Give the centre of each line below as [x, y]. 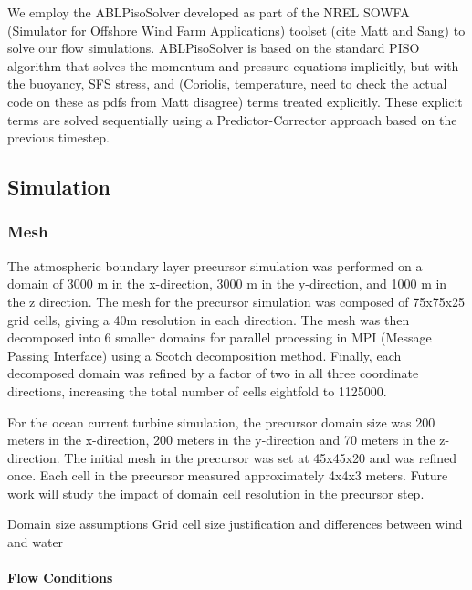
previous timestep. [58, 137]
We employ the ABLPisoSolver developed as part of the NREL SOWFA [209, 12]
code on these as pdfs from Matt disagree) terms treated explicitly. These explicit [235, 101]
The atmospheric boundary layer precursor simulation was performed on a [215, 265]
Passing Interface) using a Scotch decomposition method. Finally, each [205, 355]
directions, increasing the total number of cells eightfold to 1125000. [197, 390]
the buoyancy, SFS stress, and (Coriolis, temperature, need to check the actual [227, 84]
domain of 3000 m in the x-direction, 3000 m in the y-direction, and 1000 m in [227, 284]
